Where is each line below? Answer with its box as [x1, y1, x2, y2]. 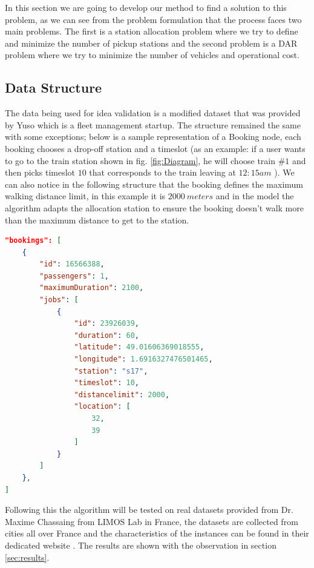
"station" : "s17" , [74, 366, 148, 375]
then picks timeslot [5, 166, 76, 179]
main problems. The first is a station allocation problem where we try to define [5, 25, 298, 38]
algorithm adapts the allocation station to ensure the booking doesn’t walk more [5, 201, 304, 214]
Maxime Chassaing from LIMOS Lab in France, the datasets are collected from [5, 515, 298, 527]
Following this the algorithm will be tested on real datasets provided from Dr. [5, 503, 293, 516]
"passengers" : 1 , [39, 271, 109, 280]
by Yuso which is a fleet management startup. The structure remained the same [5, 118, 301, 131]
